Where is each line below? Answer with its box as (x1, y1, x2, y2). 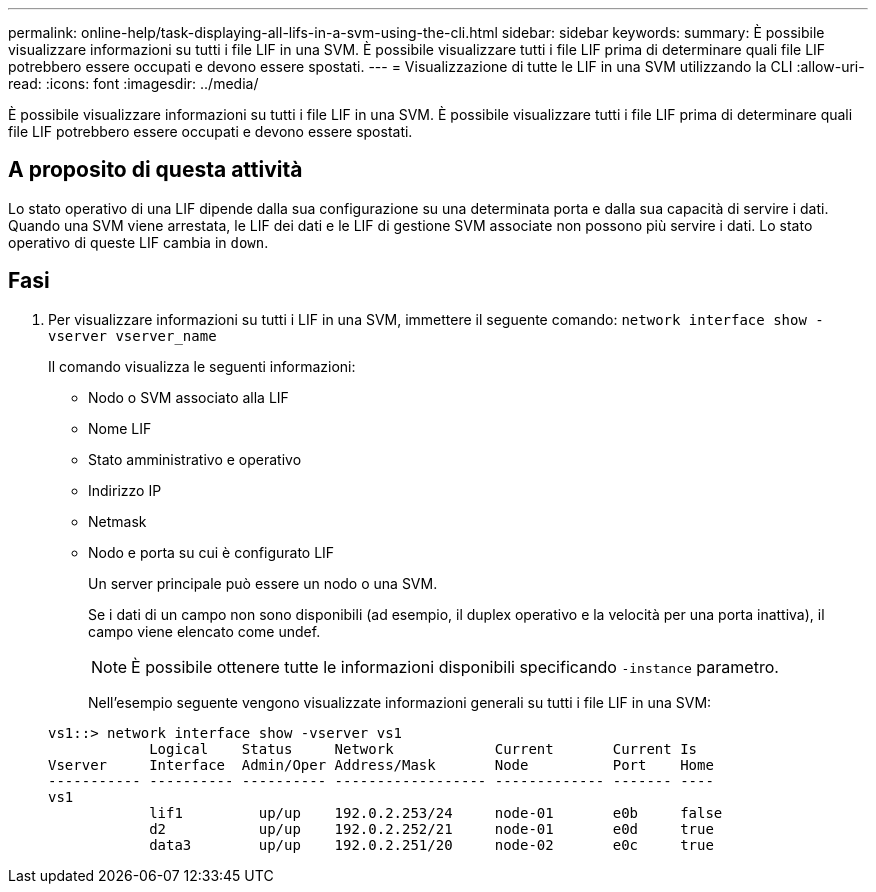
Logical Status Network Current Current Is (149, 740, 698, 757)
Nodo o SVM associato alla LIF (88, 388, 289, 406)
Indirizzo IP (88, 481, 162, 499)
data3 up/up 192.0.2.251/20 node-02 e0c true (149, 836, 714, 853)
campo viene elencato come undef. (88, 622, 321, 640)
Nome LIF (88, 419, 152, 437)
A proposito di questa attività (8, 157, 303, 183)
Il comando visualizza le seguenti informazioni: (48, 357, 356, 375)
